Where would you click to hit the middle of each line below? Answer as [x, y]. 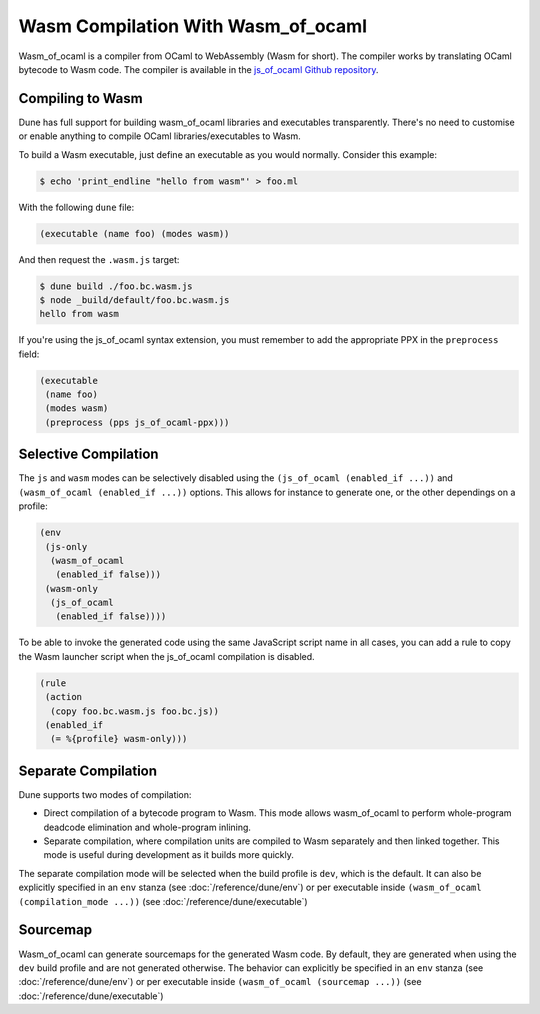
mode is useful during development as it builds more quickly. [168, 855]
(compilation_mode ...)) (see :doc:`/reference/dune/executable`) [163, 901]
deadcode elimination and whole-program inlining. [147, 827]
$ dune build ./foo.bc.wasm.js [116, 286]
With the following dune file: [76, 207]
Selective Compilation [88, 454]
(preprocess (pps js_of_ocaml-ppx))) [137, 422]
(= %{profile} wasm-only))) [119, 739]
